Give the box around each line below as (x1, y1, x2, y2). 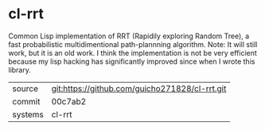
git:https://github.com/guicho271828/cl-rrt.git (51, 83, 227, 94)
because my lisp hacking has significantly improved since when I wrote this (8, 57, 255, 66)
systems (12, 108, 44, 120)
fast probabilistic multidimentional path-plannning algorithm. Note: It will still (8, 39, 258, 49)
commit (12, 96, 41, 107)
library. (8, 65, 32, 74)
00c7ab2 (51, 96, 87, 107)
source (12, 83, 38, 94)
